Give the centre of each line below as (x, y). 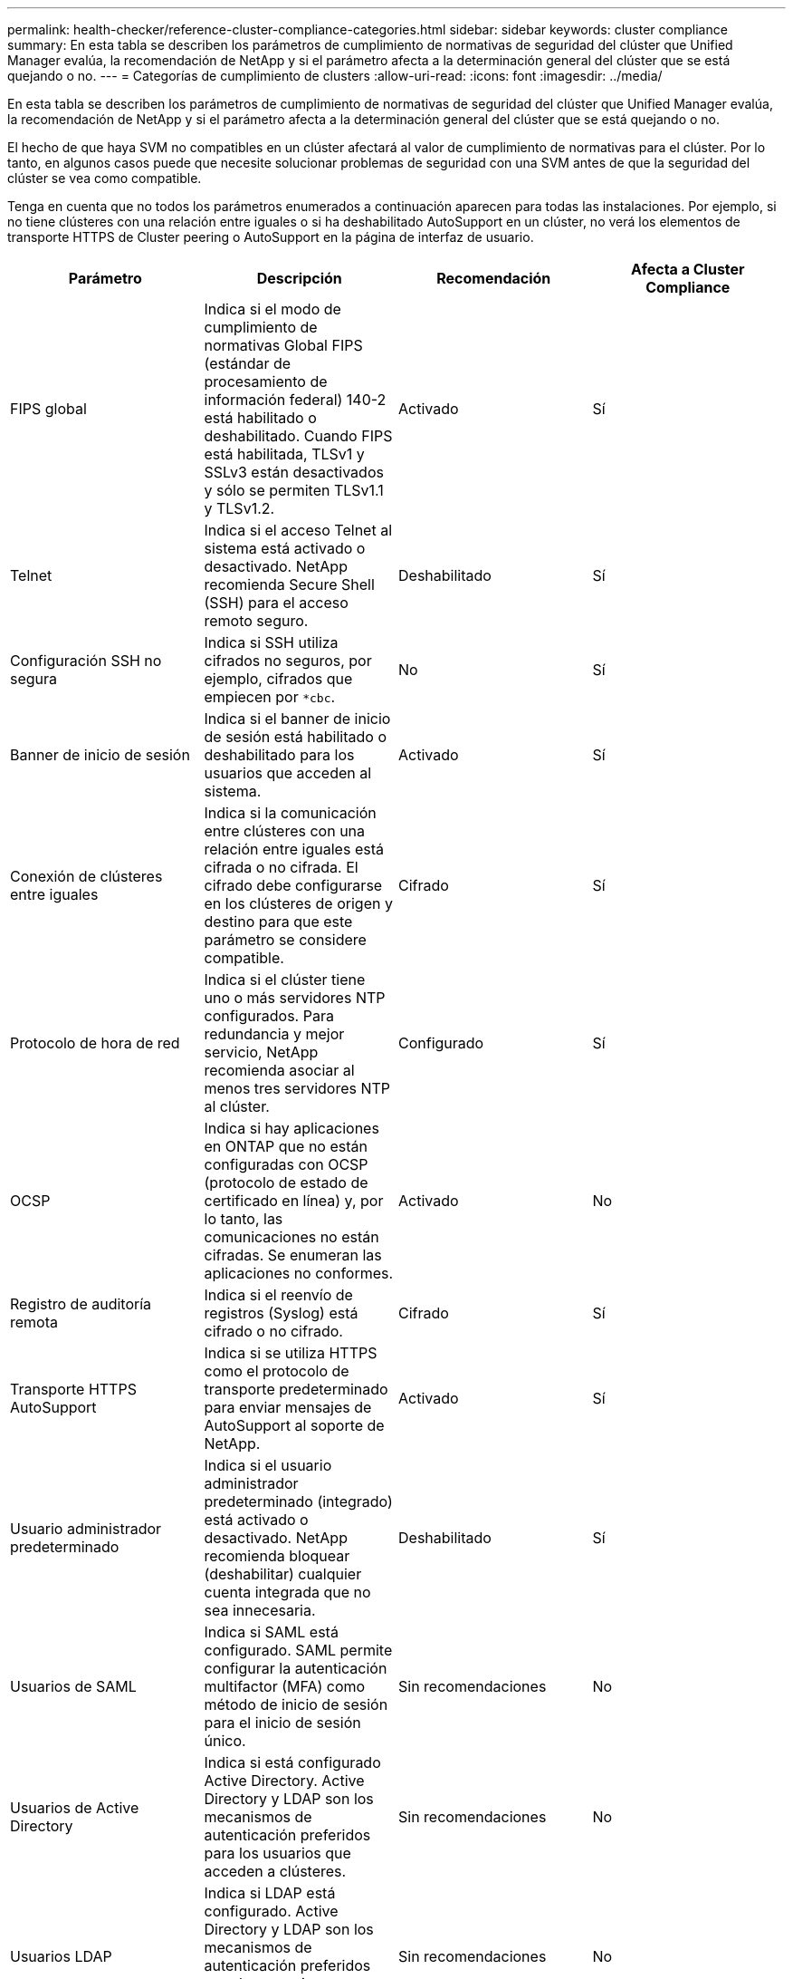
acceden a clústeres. (275, 1871)
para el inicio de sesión (282, 1723)
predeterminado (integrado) (298, 1501)
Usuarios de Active (75, 1808)
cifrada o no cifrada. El (281, 867)
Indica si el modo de (272, 309)
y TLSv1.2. (239, 508)
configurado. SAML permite (298, 1650)
